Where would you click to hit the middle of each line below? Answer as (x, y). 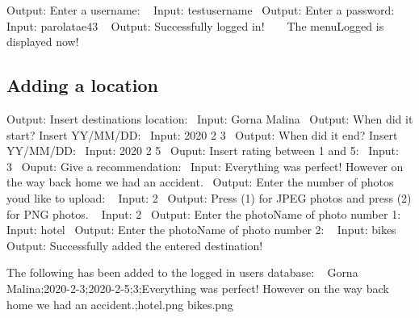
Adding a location (82, 85)
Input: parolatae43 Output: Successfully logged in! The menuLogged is (195, 25)
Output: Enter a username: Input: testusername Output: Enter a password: (201, 10)
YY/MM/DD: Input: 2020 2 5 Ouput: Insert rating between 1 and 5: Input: (203, 151)
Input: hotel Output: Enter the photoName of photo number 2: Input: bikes (201, 230)
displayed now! (43, 42)
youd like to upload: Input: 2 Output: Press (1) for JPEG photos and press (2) (209, 197)
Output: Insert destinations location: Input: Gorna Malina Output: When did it (210, 118)
